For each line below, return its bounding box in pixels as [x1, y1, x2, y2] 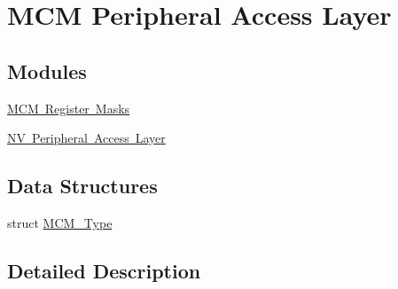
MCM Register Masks [7, 98, 130, 117]
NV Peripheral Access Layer [7, 129, 166, 147]
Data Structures [7, 172, 158, 199]
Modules [7, 57, 87, 84]
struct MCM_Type [7, 213, 113, 231]
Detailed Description [7, 256, 201, 284]
